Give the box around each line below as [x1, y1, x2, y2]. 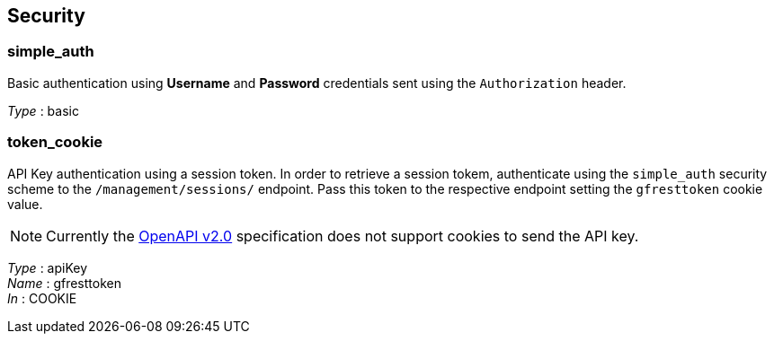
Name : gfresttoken [7, 275, 121, 291]
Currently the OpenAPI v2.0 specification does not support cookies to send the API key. [46, 226, 639, 245]
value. [7, 196, 43, 212]
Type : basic [7, 102, 79, 118]
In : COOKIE [7, 290, 77, 306]
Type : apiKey [7, 259, 88, 275]
